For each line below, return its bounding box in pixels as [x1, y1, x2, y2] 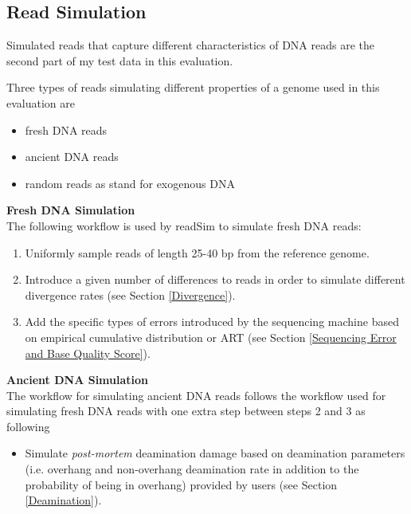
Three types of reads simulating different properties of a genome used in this [6, 79, 380, 96]
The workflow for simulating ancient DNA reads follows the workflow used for [6, 386, 386, 403]
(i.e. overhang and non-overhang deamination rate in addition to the [25, 461, 359, 477]
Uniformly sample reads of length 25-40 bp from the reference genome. [25, 244, 370, 261]
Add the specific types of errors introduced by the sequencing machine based [25, 313, 399, 330]
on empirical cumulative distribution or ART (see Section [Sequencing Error [25, 328, 397, 345]
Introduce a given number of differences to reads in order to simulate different [25, 271, 405, 288]
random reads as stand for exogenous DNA [25, 175, 235, 191]
